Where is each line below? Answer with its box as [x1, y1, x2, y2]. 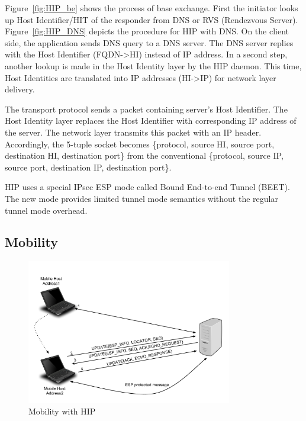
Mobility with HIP [28, 405, 96, 417]
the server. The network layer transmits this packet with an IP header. [5, 126, 262, 138]
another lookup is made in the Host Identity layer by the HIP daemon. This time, [5, 59, 302, 72]
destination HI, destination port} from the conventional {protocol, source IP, [5, 149, 284, 162]
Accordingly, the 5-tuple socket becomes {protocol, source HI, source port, [5, 137, 275, 150]
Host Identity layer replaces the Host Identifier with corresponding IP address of [5, 114, 297, 127]
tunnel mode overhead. [5, 204, 88, 216]
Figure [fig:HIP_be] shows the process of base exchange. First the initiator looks [5, 2, 298, 14]
